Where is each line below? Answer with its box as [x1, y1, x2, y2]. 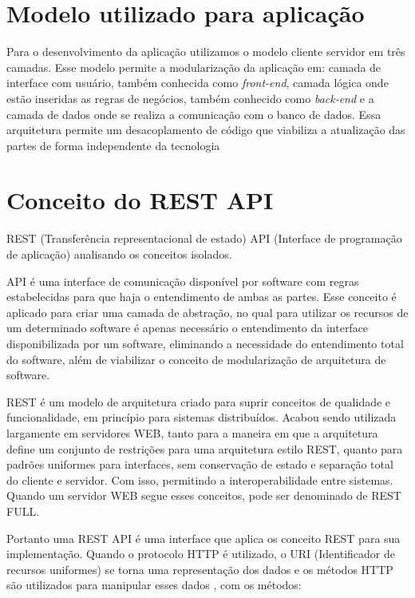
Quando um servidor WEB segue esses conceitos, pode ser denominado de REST [6, 487, 401, 504]
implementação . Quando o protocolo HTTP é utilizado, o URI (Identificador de [6, 545, 395, 562]
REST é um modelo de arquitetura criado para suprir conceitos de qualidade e [6, 393, 391, 410]
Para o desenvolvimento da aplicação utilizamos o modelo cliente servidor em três [6, 43, 405, 60]
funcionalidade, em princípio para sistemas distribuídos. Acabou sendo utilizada [6, 409, 397, 426]
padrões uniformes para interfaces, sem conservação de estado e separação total [6, 456, 393, 473]
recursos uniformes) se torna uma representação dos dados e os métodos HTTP [6, 560, 393, 577]
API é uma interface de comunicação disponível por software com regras [6, 272, 359, 289]
